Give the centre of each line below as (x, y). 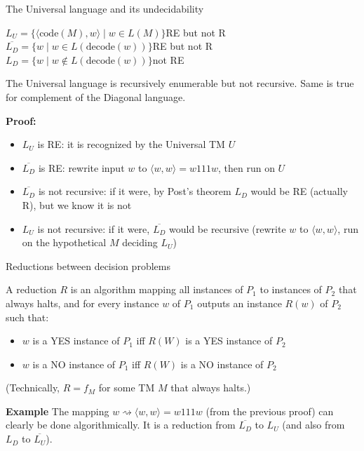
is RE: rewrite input (81, 167)
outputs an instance (240, 303)
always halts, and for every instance (82, 303)
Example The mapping (58, 411)
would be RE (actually (299, 191)
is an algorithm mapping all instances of (157, 289)
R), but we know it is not (77, 204)
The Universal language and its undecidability (105, 8)
